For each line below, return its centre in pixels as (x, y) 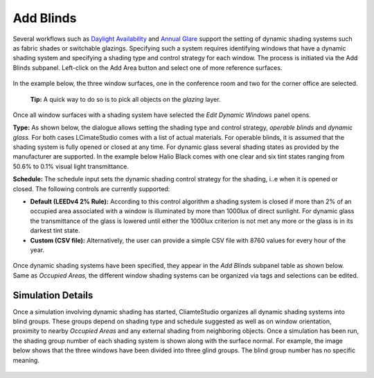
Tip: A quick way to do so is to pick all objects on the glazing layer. (125, 99)
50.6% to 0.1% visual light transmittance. (71, 166)
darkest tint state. (55, 231)
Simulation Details (53, 295)
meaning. (26, 360)
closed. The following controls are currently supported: (91, 189)
